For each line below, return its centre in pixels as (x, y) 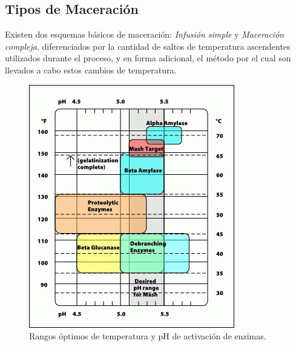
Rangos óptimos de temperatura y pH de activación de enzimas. (148, 336)
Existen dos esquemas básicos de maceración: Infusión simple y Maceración (145, 34)
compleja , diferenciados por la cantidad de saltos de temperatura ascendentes (148, 46)
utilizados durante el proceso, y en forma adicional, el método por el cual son (148, 58)
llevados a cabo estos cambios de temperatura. (91, 70)
